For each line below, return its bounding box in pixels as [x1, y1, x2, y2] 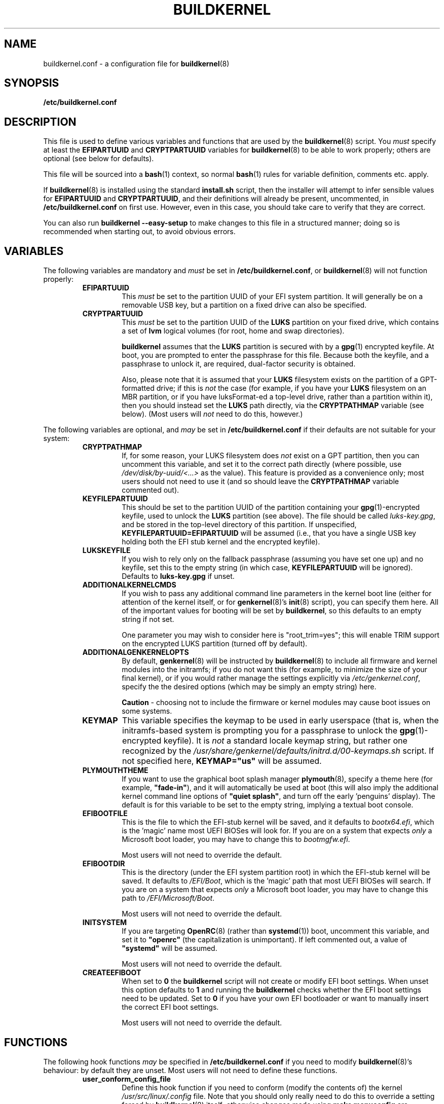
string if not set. [122, 615, 174, 624]
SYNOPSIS [4, 77, 59, 90]
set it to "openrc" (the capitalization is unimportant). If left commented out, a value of [122, 935, 408, 944]
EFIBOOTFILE [82, 809, 128, 818]
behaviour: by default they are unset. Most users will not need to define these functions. [43, 1065, 338, 1075]
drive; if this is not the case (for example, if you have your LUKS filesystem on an [156, 384, 426, 393]
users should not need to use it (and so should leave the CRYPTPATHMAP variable [122, 477, 399, 486]
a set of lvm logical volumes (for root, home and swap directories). [122, 326, 345, 336]
